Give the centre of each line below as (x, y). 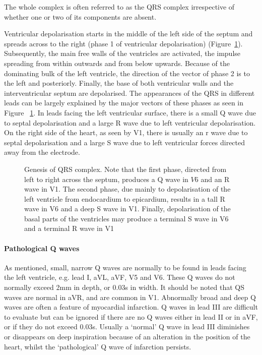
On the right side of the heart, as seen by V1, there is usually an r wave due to (126, 132)
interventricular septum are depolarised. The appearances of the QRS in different (129, 93)
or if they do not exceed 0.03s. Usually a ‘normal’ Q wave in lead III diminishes (127, 327)
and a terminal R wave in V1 (69, 228)
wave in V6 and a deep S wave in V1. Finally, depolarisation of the (127, 209)
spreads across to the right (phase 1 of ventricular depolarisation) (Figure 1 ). (123, 43)
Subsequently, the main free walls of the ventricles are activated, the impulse (122, 53)
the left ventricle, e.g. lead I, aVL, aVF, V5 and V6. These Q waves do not (120, 277)
